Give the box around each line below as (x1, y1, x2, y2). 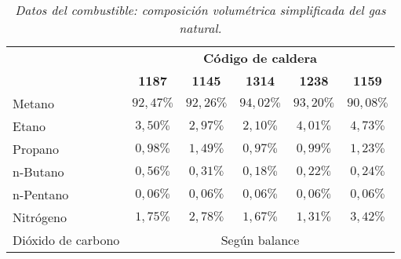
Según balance (221, 231, 300, 249)
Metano (13, 94, 54, 112)
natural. (179, 19, 222, 37)
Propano (13, 140, 59, 158)
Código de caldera (202, 49, 317, 67)
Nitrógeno (13, 208, 67, 226)
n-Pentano (13, 185, 69, 203)
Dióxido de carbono (13, 231, 120, 249)
